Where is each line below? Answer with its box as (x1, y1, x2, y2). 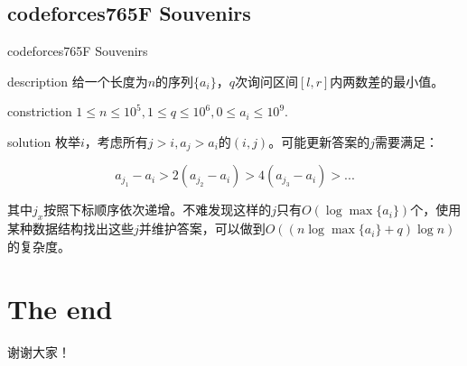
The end (7, 289, 113, 326)
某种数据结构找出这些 (7, 219, 134, 238)
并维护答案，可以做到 (138, 219, 266, 238)
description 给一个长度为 (7, 71, 148, 90)
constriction (7, 102, 72, 121)
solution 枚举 (7, 132, 80, 151)
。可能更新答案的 (268, 132, 370, 151)
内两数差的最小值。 (330, 71, 444, 90)
